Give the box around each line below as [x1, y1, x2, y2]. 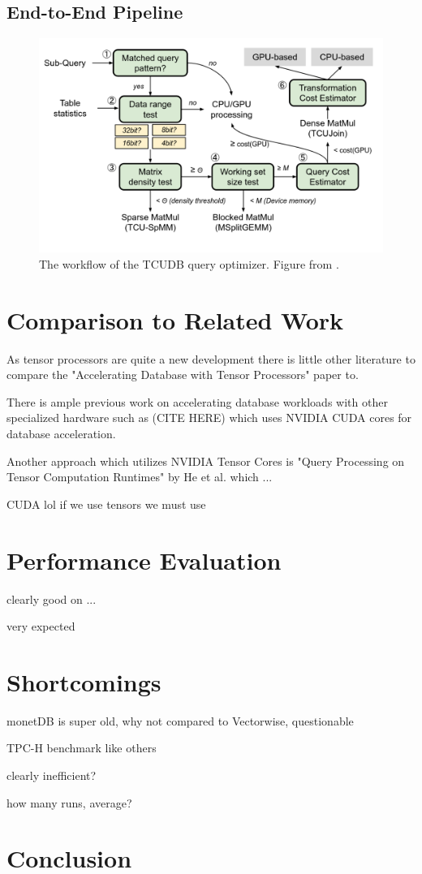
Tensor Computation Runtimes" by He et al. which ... [6, 468, 273, 485]
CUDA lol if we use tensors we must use [6, 495, 206, 512]
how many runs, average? [6, 794, 132, 811]
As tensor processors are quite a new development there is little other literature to [6, 350, 416, 367]
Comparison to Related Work [6, 303, 344, 336]
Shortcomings [6, 665, 161, 698]
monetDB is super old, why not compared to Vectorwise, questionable [6, 712, 354, 729]
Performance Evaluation [6, 543, 282, 576]
